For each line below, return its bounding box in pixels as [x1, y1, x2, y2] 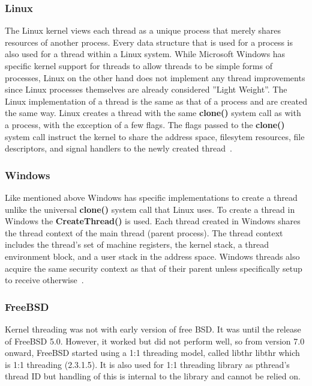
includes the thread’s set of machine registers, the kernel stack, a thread [5, 238, 269, 251]
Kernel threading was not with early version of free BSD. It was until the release [5, 322, 301, 335]
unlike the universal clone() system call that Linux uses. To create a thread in [5, 203, 295, 215]
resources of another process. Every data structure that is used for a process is [5, 35, 293, 48]
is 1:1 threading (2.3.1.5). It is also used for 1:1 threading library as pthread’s [5, 358, 290, 370]
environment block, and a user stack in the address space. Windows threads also [5, 250, 300, 262]
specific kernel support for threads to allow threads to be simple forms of [5, 60, 272, 72]
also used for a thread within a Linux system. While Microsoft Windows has [5, 47, 286, 60]
